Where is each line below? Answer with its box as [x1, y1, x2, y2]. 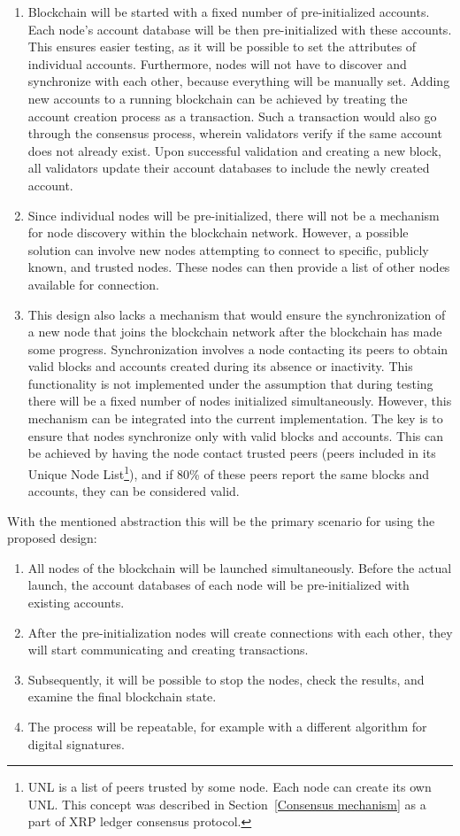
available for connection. [27, 275, 160, 293]
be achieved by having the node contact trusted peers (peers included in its [27, 444, 436, 462]
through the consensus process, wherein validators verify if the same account [27, 124, 442, 143]
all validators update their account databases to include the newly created [27, 159, 430, 177]
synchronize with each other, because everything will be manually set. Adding [27, 72, 450, 90]
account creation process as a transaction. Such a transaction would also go [27, 106, 437, 125]
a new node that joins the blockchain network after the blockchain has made [27, 322, 442, 341]
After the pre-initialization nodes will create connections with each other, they [27, 623, 453, 641]
